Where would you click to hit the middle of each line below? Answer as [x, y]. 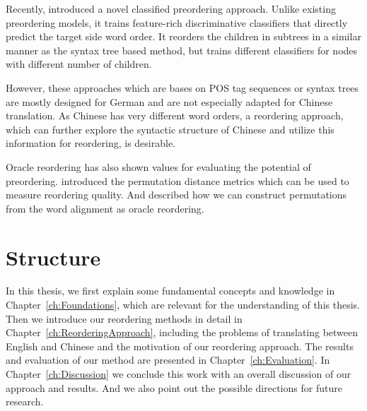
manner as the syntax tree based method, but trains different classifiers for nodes [182, 50]
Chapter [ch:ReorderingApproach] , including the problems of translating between [182, 332]
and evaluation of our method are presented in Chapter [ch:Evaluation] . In [168, 360]
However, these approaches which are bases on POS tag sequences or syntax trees [182, 87]
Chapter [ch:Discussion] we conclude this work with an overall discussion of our [179, 374]
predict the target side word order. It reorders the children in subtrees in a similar [183, 36]
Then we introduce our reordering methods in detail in [124, 318]
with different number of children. [79, 64]
